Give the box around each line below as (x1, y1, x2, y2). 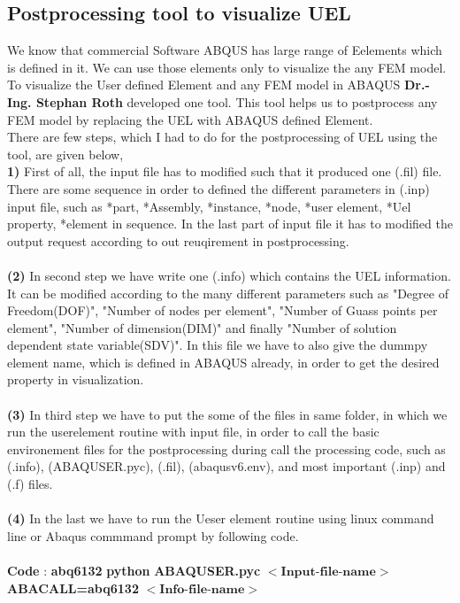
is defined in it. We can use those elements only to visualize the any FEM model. (7, 58, 447, 76)
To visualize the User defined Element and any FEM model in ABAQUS (7, 75, 401, 94)
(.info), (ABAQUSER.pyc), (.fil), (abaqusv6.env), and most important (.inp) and (7, 457, 446, 475)
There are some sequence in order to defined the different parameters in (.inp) (7, 179, 430, 197)
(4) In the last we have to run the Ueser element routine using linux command (7, 509, 434, 528)
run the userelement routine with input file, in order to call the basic (7, 422, 379, 441)
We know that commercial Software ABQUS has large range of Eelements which (7, 41, 442, 59)
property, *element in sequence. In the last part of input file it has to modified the (7, 214, 453, 233)
